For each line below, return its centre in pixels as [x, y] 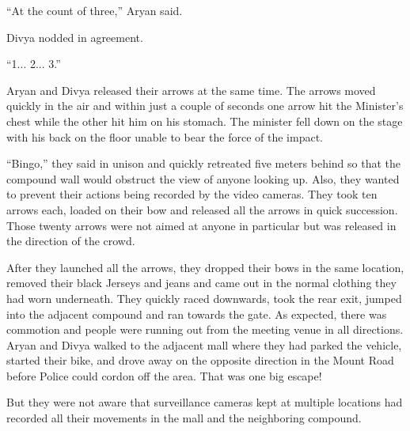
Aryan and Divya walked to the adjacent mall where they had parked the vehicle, [204, 344]
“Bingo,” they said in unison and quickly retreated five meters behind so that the [204, 163]
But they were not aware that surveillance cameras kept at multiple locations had [205, 402]
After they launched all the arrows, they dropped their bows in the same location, [205, 267]
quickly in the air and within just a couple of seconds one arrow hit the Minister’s [205, 106]
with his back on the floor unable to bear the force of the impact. [165, 136]
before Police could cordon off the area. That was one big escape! [164, 375]
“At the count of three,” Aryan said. [95, 10]
